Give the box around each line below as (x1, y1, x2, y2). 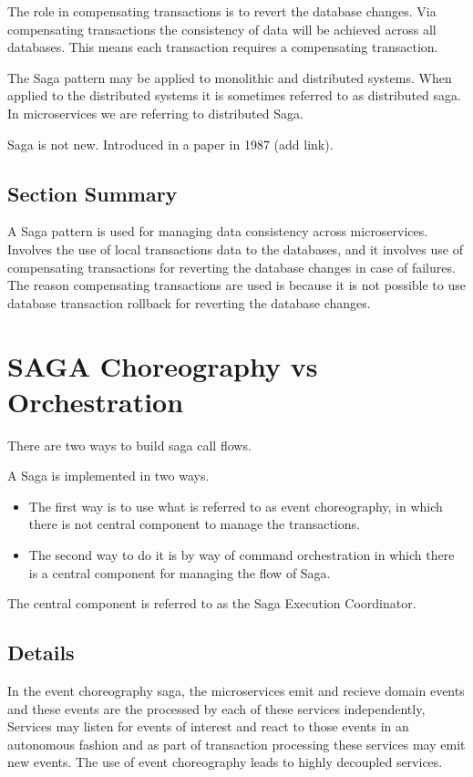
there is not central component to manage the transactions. (28, 514, 360, 534)
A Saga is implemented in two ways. (7, 466, 210, 485)
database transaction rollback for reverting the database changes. (7, 293, 371, 312)
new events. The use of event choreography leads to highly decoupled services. (7, 752, 443, 772)
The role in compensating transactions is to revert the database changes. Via (7, 2, 437, 20)
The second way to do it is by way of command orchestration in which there (28, 545, 455, 565)
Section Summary (7, 179, 178, 207)
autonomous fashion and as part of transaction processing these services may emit (7, 734, 466, 753)
